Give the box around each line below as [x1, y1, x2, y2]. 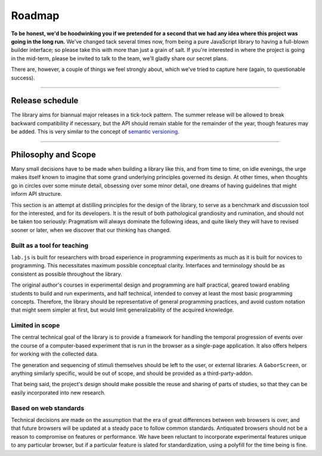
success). [11, 74, 35, 81]
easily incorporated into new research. [11, 389, 106, 396]
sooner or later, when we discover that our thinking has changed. [11, 226, 171, 233]
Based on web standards [11, 403, 85, 412]
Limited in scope [11, 321, 60, 329]
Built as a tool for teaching [11, 241, 89, 249]
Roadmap [11, 9, 60, 22]
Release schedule [11, 95, 79, 106]
